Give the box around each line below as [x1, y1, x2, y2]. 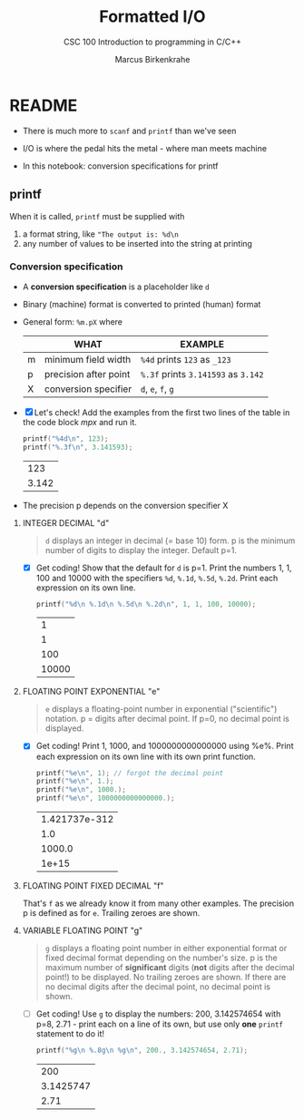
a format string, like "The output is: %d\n [22, 229, 179, 239]
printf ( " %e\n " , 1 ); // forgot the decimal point [35, 768, 224, 777]
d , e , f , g [140, 383, 174, 395]
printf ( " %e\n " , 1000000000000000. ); [35, 793, 175, 803]
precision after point [44, 367, 131, 380]
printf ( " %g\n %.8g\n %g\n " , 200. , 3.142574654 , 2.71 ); [35, 1046, 249, 1056]
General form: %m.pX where [22, 316, 123, 327]
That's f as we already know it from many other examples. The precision [22, 898, 295, 909]
